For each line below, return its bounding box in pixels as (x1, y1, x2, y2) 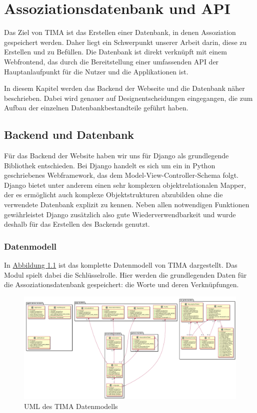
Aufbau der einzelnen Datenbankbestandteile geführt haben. (4, 102, 188, 113)
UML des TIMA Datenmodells (24, 401, 118, 411)
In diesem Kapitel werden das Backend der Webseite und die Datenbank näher (4, 83, 245, 93)
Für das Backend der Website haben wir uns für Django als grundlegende (4, 150, 229, 161)
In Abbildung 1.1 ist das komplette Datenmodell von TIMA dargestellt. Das (4, 260, 237, 270)
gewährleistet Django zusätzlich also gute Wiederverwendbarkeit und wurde (4, 209, 236, 219)
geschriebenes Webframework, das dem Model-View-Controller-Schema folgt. (4, 170, 239, 180)
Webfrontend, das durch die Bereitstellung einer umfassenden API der (4, 56, 219, 66)
